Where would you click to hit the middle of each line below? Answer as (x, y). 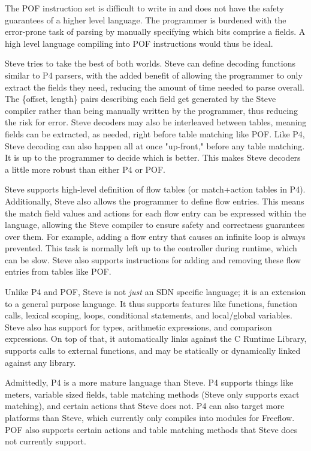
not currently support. (46, 441)
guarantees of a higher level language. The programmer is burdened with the (146, 19)
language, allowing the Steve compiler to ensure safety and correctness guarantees (155, 225)
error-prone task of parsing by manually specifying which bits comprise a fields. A (155, 31)
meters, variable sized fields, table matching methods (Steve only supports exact (152, 394)
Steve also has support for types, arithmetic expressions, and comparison (138, 327)
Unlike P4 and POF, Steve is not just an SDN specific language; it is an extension (155, 292)
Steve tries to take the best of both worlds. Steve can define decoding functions (150, 63)
